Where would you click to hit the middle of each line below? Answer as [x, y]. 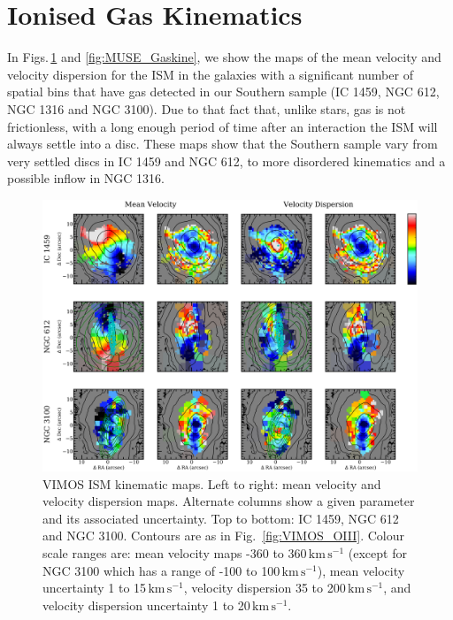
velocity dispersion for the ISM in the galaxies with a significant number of [210, 74]
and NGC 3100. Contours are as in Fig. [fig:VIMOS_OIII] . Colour [223, 536]
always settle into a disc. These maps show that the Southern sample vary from [223, 144]
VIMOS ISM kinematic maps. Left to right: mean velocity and [212, 483]
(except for [377, 553]
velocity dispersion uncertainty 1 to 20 [146, 605]
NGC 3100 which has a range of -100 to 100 [161, 570]
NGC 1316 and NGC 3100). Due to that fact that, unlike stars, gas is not [207, 108]
